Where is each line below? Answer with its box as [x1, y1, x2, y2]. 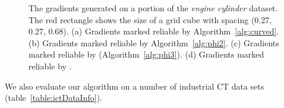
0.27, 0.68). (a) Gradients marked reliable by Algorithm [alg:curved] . [29, 25, 279, 37]
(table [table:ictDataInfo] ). [5, 91, 102, 104]
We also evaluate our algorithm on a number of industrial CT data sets [5, 80, 264, 92]
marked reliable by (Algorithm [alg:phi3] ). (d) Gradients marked [29, 48, 264, 61]
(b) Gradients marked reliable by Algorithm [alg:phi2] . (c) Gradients [29, 36, 279, 49]
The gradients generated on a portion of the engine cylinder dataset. [29, 2, 278, 14]
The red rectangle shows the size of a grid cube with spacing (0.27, [29, 13, 272, 26]
